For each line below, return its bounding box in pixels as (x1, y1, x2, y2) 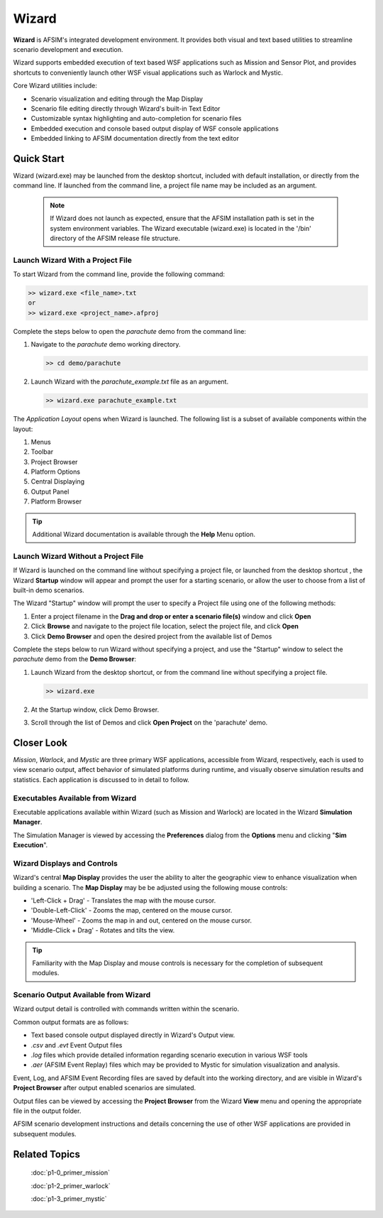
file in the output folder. (13, 1106, 82, 1115)
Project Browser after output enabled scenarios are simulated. (13, 1084, 196, 1092)
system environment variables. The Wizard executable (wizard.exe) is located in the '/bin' (50, 224, 311, 232)
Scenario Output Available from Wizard (13, 990, 151, 1000)
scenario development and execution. (13, 45, 123, 53)
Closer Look (13, 736, 67, 749)
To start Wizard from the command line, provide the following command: (13, 270, 226, 278)
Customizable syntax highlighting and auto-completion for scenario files (30, 114, 242, 123)
